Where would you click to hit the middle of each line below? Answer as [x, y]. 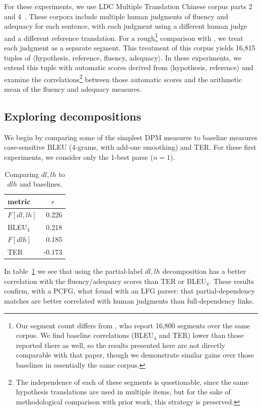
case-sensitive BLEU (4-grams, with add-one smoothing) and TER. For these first [130, 147]
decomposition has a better [204, 271]
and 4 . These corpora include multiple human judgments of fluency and [116, 16]
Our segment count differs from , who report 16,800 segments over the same [133, 325]
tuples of [17, 57]
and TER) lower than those [201, 335]
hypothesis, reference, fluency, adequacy [97, 57]
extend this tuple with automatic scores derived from [86, 67]
